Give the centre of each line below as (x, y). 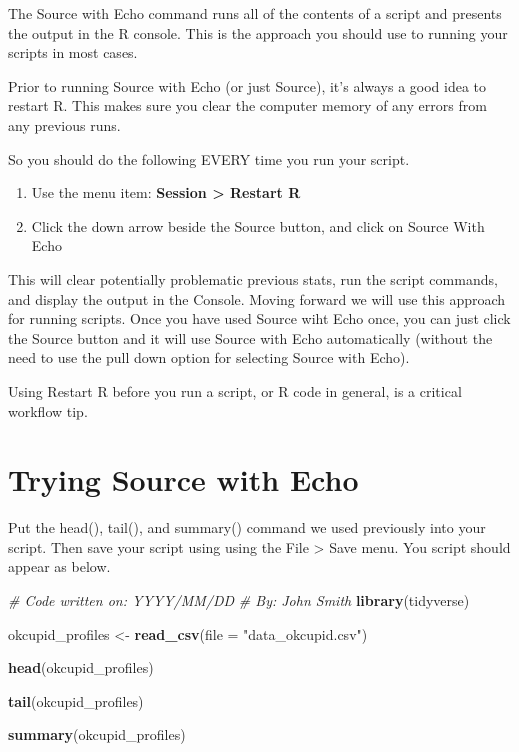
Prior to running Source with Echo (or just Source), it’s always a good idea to (247, 85)
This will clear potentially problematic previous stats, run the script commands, (253, 278)
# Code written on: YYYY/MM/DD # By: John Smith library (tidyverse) (239, 600)
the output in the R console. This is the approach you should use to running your (258, 32)
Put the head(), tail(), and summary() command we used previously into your (247, 527)
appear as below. (59, 566)
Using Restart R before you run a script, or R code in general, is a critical (235, 390)
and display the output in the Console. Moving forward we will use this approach (257, 298)
